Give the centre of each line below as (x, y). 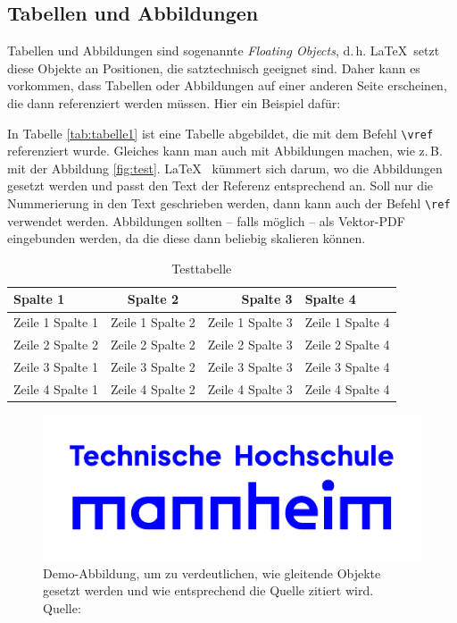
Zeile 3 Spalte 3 (250, 366)
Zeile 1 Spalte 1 (56, 322)
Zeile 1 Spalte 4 (347, 322)
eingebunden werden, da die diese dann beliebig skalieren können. (187, 238)
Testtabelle (202, 268)
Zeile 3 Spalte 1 (56, 366)
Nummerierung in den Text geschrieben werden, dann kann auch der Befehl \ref (229, 203)
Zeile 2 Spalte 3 (250, 345)
